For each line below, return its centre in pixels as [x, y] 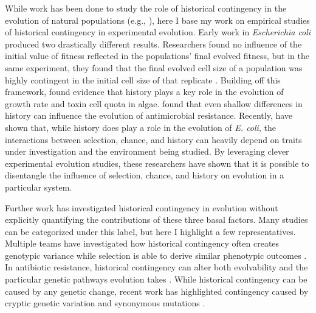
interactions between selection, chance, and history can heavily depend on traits [153, 139]
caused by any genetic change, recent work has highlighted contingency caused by [157, 291]
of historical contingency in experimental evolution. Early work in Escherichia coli [158, 32]
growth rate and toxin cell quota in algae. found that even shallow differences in [154, 103]
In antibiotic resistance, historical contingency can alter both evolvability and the [156, 267]
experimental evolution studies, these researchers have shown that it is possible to [157, 163]
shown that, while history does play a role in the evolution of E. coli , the [140, 127]
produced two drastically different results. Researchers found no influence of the [153, 44]
